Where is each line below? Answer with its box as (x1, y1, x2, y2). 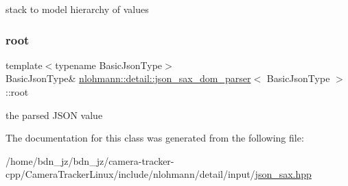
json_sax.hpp (255, 167, 312, 181)
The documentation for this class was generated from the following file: (5, 131, 304, 145)
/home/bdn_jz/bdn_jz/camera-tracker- (5, 153, 174, 168)
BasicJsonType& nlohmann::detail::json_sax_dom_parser (5, 71, 251, 85)
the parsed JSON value (5, 107, 103, 122)
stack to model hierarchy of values (5, 2, 149, 16)
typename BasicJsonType (55, 57, 163, 72)
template (5, 57, 43, 72)
